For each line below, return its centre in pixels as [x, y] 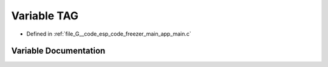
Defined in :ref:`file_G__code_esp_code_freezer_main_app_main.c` [109, 34]
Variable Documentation [58, 51]
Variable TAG [45, 16]
